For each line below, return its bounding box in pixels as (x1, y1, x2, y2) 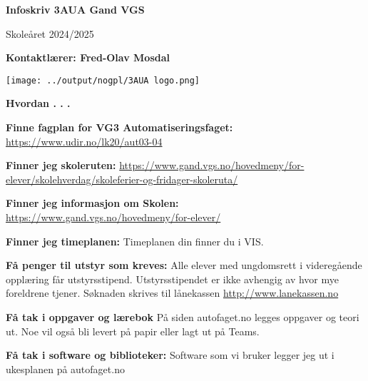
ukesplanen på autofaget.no (6, 361, 125, 376)
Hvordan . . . (6, 96, 71, 111)
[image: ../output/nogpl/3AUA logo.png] (6, 75, 200, 86)
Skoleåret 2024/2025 (6, 26, 94, 41)
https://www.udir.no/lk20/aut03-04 (6, 133, 163, 148)
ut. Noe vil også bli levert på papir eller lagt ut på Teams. (6, 323, 260, 338)
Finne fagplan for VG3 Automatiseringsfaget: (6, 120, 233, 135)
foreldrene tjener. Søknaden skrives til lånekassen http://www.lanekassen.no (6, 285, 339, 300)
